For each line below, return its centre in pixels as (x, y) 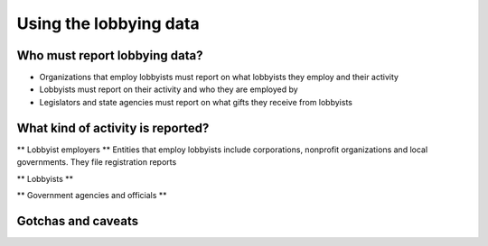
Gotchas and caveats (78, 221)
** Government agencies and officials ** (92, 195)
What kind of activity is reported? (113, 128)
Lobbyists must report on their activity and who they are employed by (169, 89)
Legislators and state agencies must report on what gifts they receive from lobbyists (196, 102)
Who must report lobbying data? (110, 55)
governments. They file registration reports (97, 162)
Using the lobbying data (108, 23)
